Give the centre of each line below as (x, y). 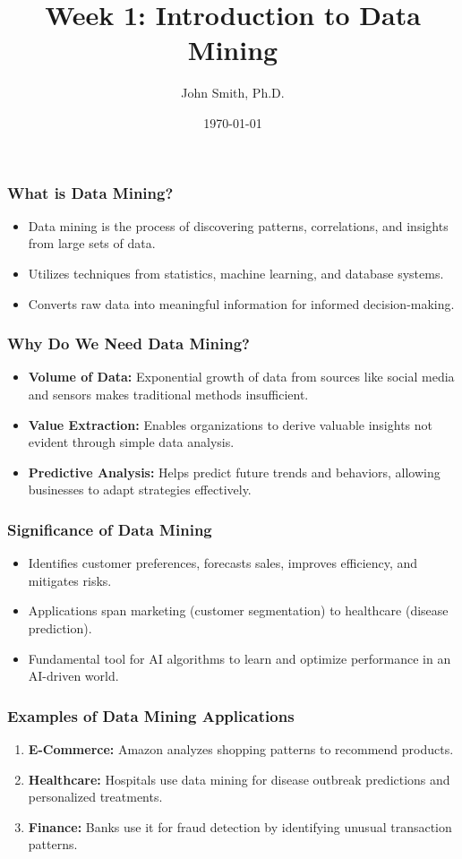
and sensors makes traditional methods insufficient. (168, 394)
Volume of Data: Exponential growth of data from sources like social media (241, 377)
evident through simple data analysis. (131, 442)
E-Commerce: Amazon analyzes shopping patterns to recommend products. (241, 748)
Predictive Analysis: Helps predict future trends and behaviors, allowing (234, 472)
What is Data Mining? (90, 192)
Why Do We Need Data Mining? (128, 344)
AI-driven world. (73, 676)
